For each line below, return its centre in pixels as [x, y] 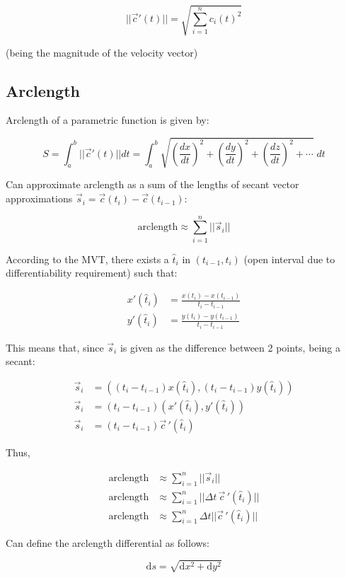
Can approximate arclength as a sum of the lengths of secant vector [152, 184]
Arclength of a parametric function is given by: [108, 120]
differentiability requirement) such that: [92, 273]
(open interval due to [289, 259]
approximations [39, 198]
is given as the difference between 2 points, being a [230, 347]
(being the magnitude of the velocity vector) [102, 52]
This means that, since [55, 347]
